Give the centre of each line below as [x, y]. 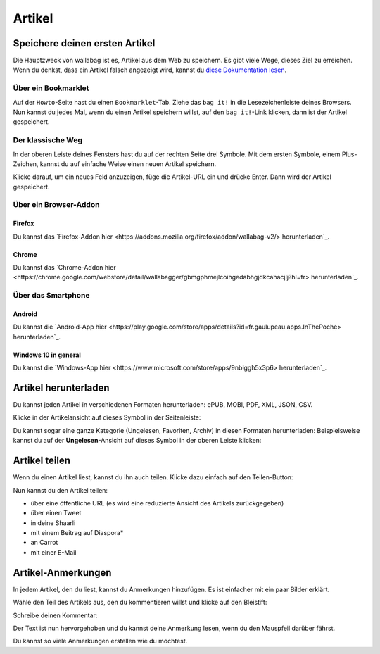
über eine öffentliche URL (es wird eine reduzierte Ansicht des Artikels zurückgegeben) [157, 503]
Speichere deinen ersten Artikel [84, 43]
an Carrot [44, 543]
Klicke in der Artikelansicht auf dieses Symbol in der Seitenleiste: [107, 417]
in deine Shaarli [53, 523]
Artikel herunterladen [61, 388]
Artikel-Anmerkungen [62, 573]
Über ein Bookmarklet [51, 88]
